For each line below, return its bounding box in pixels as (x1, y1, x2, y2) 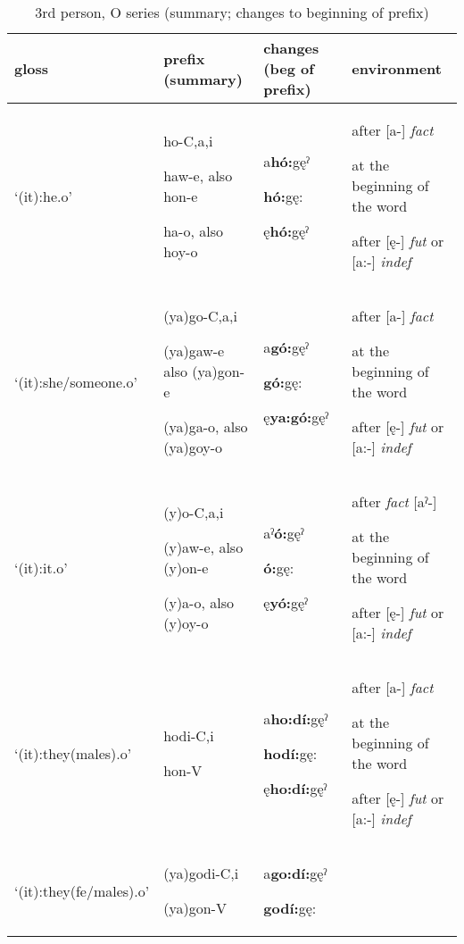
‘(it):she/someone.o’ (14, 371, 137, 392)
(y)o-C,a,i (163, 501, 224, 522)
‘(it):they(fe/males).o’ (14, 880, 150, 901)
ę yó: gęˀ (263, 591, 309, 613)
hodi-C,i (163, 725, 214, 746)
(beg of (263, 58, 314, 79)
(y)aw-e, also (163, 536, 244, 557)
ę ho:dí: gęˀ (263, 777, 327, 798)
